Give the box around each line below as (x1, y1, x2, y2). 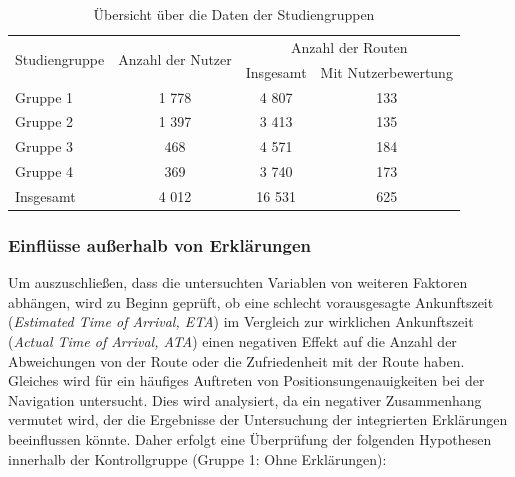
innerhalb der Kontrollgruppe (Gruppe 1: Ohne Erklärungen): (8, 448, 387, 469)
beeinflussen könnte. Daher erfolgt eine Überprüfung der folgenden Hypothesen (8, 428, 492, 449)
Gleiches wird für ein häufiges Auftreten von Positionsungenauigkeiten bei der (8, 370, 485, 391)
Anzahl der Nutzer (118, 49, 232, 70)
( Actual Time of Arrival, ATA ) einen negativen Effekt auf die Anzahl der (8, 331, 457, 351)
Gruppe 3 (15, 136, 74, 157)
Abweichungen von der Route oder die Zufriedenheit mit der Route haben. (8, 350, 465, 371)
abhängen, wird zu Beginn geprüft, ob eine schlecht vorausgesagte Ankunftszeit (8, 291, 494, 312)
